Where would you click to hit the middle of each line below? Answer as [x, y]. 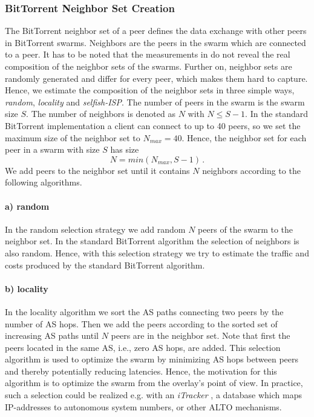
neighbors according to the [251, 170]
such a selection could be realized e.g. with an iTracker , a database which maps [153, 395]
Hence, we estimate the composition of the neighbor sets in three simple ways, [150, 90]
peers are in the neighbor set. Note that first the [201, 335]
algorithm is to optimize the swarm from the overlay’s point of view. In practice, [154, 383]
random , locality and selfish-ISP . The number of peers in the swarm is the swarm [155, 102]
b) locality [27, 288]
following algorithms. [44, 182]
